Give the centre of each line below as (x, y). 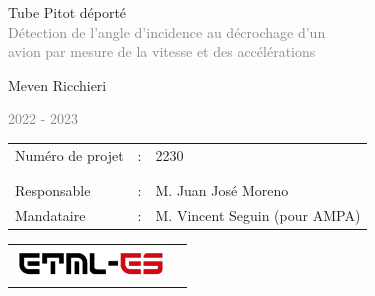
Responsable (53, 190)
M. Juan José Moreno (222, 190)
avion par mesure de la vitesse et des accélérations (162, 51)
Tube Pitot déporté (67, 12)
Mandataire (50, 214)
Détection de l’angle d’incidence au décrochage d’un (167, 31)
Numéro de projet (69, 154)
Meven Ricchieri (57, 84)
